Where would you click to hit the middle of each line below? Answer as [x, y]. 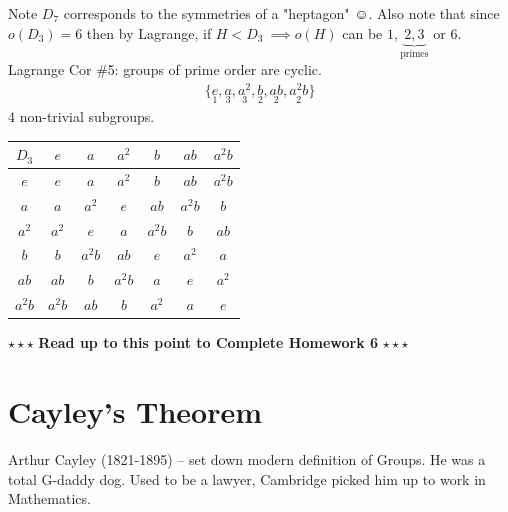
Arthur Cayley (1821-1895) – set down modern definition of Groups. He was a [247, 458]
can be [362, 32]
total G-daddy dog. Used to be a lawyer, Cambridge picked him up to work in [247, 478]
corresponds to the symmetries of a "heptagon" [206, 13]
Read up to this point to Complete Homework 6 [208, 342]
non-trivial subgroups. [87, 115]
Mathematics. [49, 498]
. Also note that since [434, 13]
